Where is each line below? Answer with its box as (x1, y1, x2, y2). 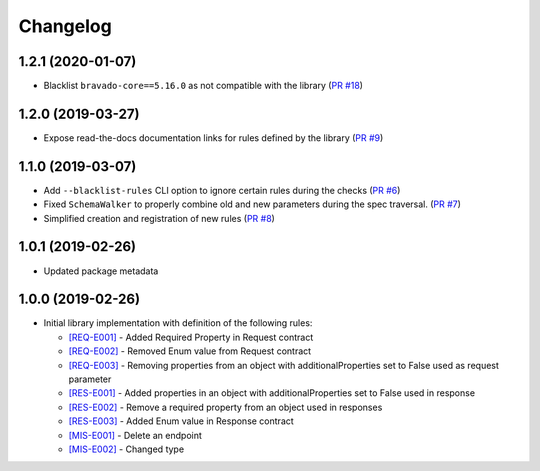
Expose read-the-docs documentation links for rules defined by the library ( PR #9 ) (43, 131, 384, 144)
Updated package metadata (43, 265, 159, 277)
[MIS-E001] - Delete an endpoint (68, 429, 202, 441)
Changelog (18, 15, 112, 37)
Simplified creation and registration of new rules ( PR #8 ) (43, 212, 275, 224)
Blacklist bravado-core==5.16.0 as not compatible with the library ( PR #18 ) (43, 80, 364, 92)
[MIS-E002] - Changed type (68, 443, 185, 455)
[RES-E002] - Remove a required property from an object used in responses (68, 401, 383, 413)
